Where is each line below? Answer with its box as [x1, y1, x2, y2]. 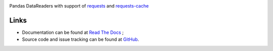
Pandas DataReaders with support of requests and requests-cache [9, 3, 149, 9]
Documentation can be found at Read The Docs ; [22, 29, 124, 35]
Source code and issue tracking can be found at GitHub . [22, 36, 139, 42]
